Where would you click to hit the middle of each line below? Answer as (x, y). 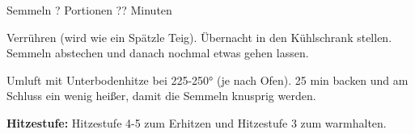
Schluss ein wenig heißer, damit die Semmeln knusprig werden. (161, 96)
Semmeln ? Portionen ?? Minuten (89, 10)
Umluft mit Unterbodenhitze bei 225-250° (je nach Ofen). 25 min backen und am (207, 80)
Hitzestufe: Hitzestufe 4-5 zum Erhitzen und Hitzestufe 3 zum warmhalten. (197, 122)
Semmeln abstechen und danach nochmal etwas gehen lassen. (158, 53)
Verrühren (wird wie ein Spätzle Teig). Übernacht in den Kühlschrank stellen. (199, 37)
